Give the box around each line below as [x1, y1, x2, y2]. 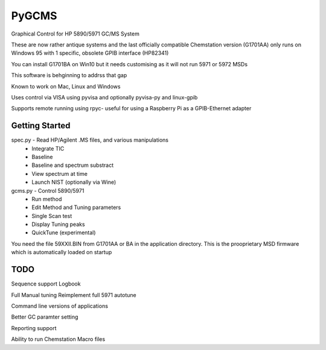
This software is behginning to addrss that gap [11, 72, 127, 79]
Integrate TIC [31, 145, 65, 152]
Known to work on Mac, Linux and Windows [11, 83, 121, 90]
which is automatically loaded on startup [11, 249, 112, 256]
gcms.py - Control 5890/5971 [11, 187, 85, 194]
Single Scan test [31, 212, 72, 219]
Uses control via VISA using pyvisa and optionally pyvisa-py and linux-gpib [11, 93, 198, 101]
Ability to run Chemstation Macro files [11, 336, 106, 343]
